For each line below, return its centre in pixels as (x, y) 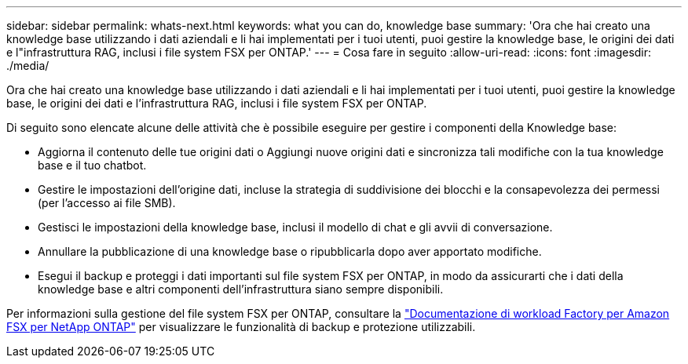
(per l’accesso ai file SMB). (107, 203)
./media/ (28, 66)
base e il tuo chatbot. (92, 165)
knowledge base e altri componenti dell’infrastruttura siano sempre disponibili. (241, 289)
